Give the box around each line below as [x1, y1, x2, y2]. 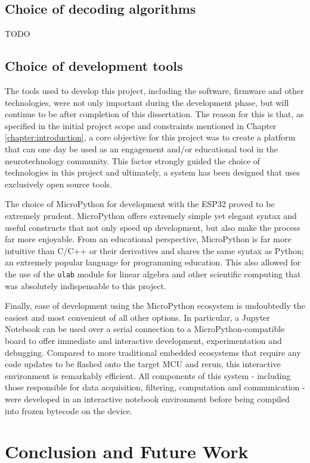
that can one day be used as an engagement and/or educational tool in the [5, 142, 278, 155]
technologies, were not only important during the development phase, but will [5, 96, 289, 108]
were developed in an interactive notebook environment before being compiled [5, 392, 290, 405]
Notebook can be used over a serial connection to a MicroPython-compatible [5, 323, 285, 335]
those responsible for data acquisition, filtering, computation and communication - [5, 381, 305, 393]
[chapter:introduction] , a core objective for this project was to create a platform [5, 131, 296, 143]
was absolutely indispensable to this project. [5, 279, 166, 292]
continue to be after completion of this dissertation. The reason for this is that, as [5, 108, 304, 120]
